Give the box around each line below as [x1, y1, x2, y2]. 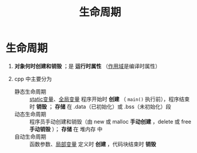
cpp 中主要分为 [14, 75, 52, 82]
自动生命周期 [14, 133, 46, 140]
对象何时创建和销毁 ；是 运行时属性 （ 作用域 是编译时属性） [14, 62, 161, 70]
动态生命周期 [14, 110, 46, 118]
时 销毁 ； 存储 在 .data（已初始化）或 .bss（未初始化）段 [29, 103, 171, 110]
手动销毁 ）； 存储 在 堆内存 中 [29, 125, 103, 133]
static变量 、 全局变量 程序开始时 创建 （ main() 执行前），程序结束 [29, 95, 190, 103]
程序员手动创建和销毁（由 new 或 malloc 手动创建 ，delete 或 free [29, 118, 192, 125]
